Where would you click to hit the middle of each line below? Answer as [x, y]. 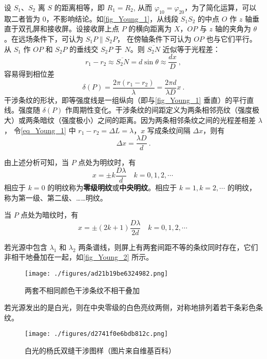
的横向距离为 [150, 29]
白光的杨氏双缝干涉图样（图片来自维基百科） [100, 351]
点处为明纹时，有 [107, 162]
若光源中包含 [26, 247]
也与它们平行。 [231, 38]
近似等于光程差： [191, 49]
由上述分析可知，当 [36, 162]
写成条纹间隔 [169, 130]
